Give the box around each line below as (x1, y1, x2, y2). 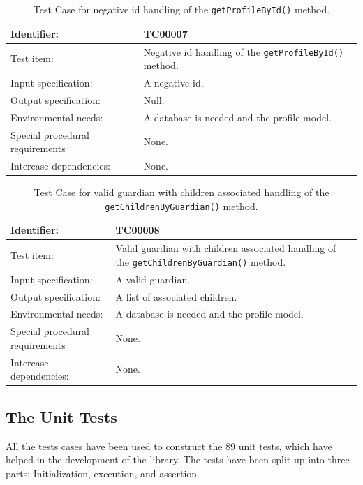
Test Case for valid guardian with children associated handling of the (34, 185, 329, 200)
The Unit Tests (6, 405, 117, 427)
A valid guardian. (115, 271, 191, 286)
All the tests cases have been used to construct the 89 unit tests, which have (6, 438, 332, 453)
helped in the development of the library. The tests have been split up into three (6, 452, 350, 467)
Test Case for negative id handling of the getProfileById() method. (33, 2, 330, 16)
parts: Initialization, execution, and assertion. (6, 465, 200, 480)
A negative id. (143, 75, 204, 89)
